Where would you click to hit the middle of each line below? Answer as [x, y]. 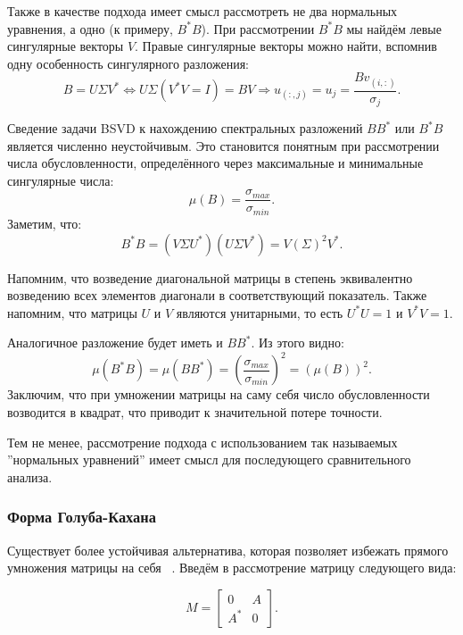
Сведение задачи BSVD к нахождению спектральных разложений [185, 128]
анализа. [30, 476]
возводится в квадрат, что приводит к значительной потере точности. [195, 412]
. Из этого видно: [298, 343]
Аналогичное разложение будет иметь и [115, 343]
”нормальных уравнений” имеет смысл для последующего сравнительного [209, 460]
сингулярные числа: [61, 180]
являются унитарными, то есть [260, 312]
